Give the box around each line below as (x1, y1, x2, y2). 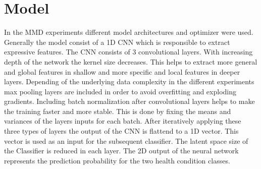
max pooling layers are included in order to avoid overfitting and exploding (4, 86, 236, 96)
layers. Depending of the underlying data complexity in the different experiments (4, 76, 254, 87)
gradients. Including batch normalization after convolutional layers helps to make (4, 96, 255, 106)
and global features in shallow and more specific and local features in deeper (4, 66, 240, 77)
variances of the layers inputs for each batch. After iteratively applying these (4, 116, 241, 126)
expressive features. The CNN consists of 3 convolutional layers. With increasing (4, 46, 253, 57)
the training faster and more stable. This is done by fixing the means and (4, 105, 231, 116)
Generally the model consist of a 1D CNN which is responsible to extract (4, 36, 230, 47)
